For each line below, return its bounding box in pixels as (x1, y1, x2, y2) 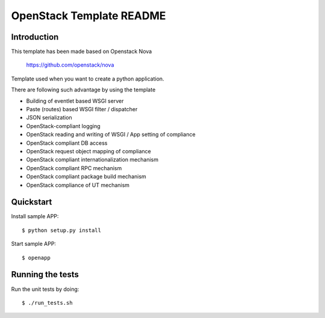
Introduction (11, 32, 59, 42)
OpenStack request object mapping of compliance (26, 147, 152, 154)
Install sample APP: (11, 213, 59, 220)
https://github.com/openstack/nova (26, 61, 114, 69)
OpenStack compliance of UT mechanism (26, 181, 129, 189)
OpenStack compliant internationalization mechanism (26, 156, 159, 164)
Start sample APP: (11, 240, 57, 248)
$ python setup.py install (22, 227, 102, 234)
